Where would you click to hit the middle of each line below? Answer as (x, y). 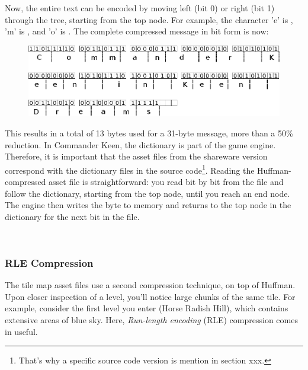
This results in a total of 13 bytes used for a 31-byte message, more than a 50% (149, 133)
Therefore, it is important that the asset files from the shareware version (136, 156)
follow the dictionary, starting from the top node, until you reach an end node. (147, 193)
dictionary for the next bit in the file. (72, 216)
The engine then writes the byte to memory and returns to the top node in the (148, 205)
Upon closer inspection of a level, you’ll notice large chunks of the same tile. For (150, 296)
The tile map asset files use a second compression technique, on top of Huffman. (150, 285)
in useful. (21, 331)
